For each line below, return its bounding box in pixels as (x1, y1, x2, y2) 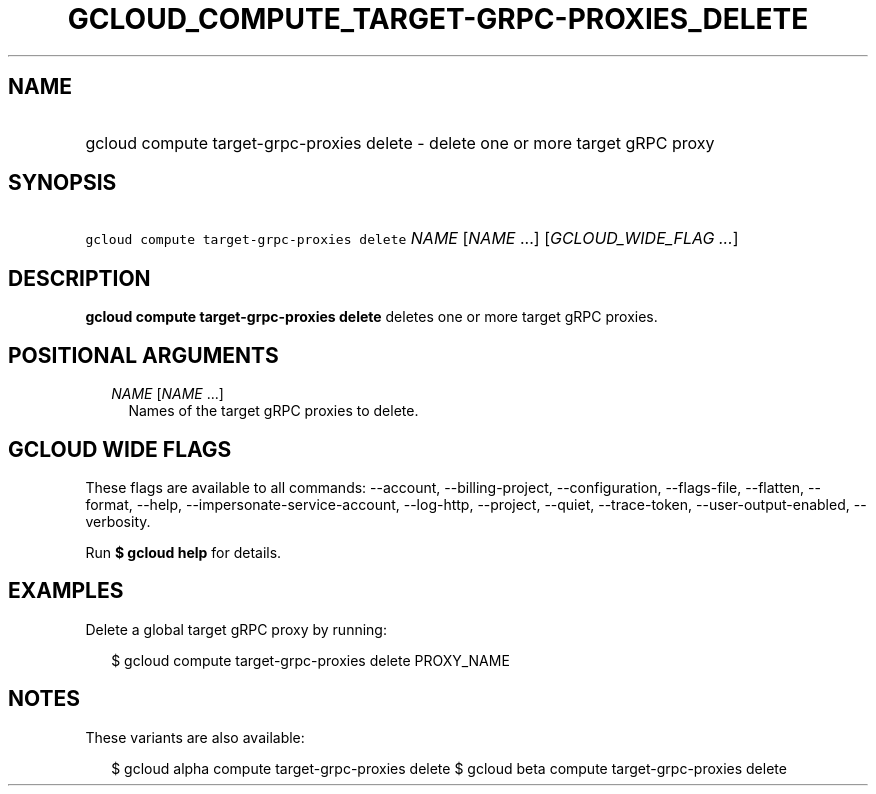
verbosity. (85, 512, 151, 530)
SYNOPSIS (8, 170, 117, 196)
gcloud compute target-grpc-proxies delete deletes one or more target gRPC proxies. (85, 308, 658, 326)
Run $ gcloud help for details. (85, 543, 282, 561)
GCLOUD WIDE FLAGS (8, 436, 232, 462)
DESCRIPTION (8, 265, 151, 291)
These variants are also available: (85, 728, 305, 746)
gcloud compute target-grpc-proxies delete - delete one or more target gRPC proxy (85, 132, 715, 153)
